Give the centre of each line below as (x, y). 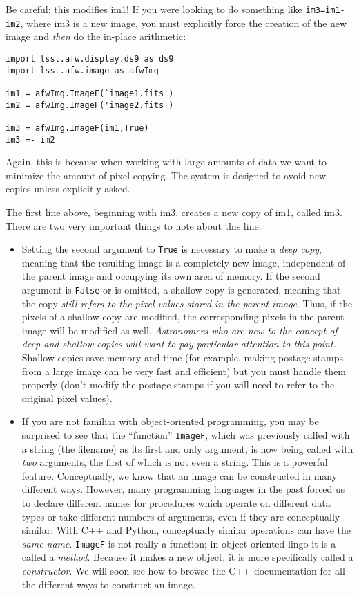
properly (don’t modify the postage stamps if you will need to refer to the (178, 385)
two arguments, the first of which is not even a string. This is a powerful (175, 462)
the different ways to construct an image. (108, 584)
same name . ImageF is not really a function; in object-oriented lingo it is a (179, 543)
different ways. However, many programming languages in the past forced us (183, 489)
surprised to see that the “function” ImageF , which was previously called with (186, 434)
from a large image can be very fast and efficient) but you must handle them (184, 371)
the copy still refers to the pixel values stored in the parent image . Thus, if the (187, 303)
